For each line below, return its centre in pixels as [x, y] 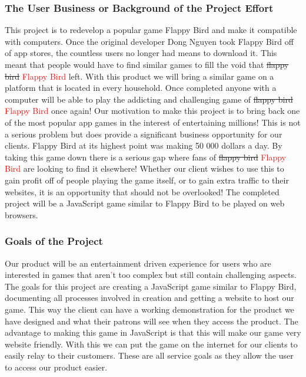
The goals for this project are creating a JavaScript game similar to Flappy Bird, [151, 286]
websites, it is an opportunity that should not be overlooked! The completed [142, 191]
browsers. [21, 214]
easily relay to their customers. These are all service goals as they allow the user [149, 355]
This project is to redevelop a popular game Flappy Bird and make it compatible [151, 30]
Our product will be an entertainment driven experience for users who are [138, 263]
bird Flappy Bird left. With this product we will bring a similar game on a [139, 76]
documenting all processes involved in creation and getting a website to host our [149, 298]
